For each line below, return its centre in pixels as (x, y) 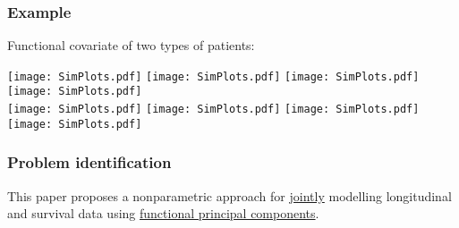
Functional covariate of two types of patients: (131, 45)
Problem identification (89, 162)
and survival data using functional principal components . (163, 213)
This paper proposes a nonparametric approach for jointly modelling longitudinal (229, 195)
